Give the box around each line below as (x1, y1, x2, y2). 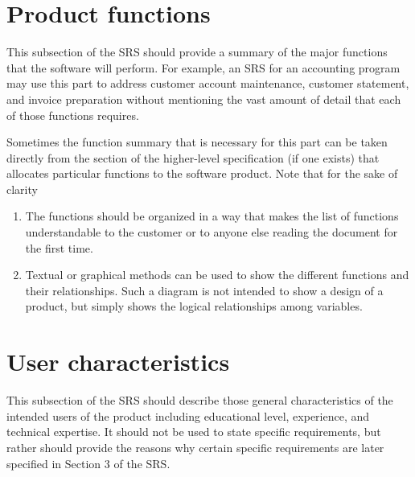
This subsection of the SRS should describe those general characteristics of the (6, 392, 393, 409)
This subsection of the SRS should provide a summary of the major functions (6, 43, 388, 60)
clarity (6, 180, 38, 197)
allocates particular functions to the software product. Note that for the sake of (6, 165, 398, 182)
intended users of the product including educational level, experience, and (6, 407, 370, 424)
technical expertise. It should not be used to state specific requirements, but (6, 423, 381, 440)
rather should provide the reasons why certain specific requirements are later (6, 438, 384, 455)
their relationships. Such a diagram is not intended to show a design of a (25, 282, 384, 298)
